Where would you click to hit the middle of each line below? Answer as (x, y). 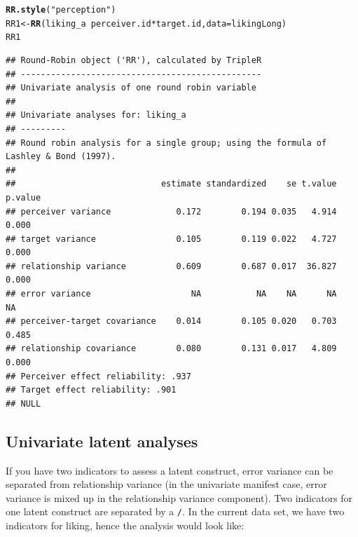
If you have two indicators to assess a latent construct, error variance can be (170, 470)
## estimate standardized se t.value (171, 184)
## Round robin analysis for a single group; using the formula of (166, 143)
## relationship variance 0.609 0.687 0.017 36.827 (171, 266)
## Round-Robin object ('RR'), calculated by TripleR (134, 60)
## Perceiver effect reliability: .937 (98, 376)
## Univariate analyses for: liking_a (96, 115)
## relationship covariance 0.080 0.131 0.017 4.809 (171, 349)
